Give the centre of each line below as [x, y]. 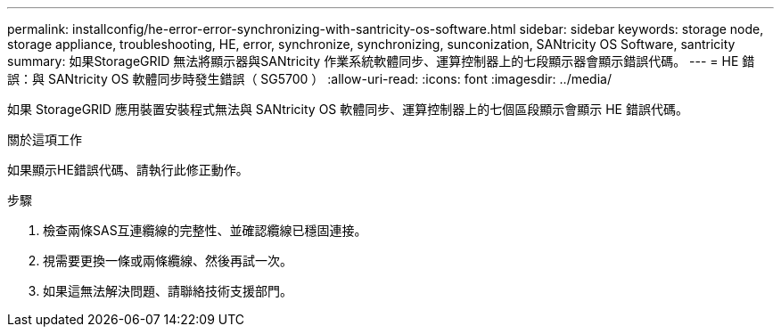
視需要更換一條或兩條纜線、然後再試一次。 [168, 261]
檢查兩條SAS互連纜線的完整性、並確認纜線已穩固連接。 [205, 230]
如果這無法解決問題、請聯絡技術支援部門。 [168, 291]
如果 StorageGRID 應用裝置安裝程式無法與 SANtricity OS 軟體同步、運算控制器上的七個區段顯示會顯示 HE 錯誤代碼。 [348, 109]
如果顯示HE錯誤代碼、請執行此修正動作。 [128, 170]
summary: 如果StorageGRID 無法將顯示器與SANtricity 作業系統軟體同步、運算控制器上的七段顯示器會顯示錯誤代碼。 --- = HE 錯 [381, 61]
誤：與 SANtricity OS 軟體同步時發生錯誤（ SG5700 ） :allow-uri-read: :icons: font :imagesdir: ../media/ [309, 79]
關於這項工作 [45, 139]
